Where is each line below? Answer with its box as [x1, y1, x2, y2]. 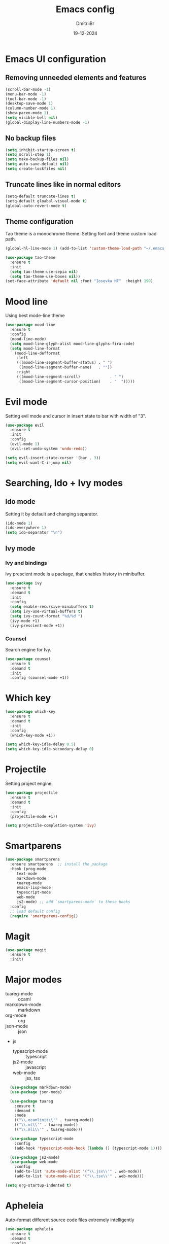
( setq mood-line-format [10, 346, 60, 351]
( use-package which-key [5, 709, 56, 714]
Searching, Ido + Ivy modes [5, 477, 123, 489]
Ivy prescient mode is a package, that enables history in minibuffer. [5, 571, 146, 577]
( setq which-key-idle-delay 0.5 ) [5, 742, 76, 747]
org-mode [5, 1012, 26, 1018]
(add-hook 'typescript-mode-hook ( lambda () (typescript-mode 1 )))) [14, 1146, 162, 1151]
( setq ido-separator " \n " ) [5, 530, 62, 535]
